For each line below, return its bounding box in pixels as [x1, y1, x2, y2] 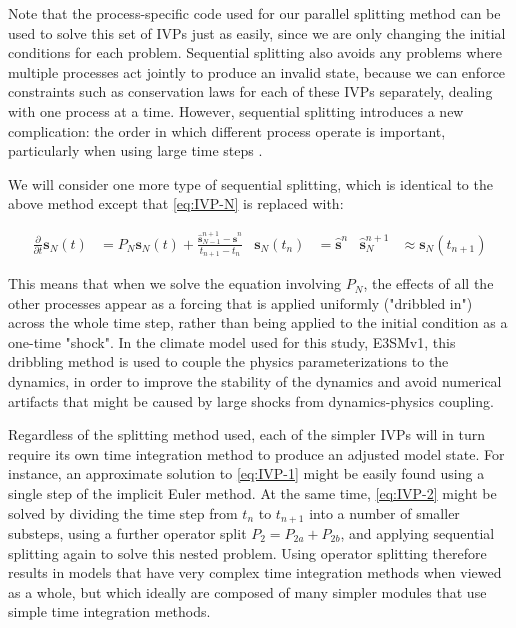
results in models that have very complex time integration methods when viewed [8, 562, 502, 583]
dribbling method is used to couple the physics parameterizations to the [8, 351, 449, 372]
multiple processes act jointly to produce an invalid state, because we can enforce [8, 61, 506, 82]
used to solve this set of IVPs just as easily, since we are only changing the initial [8, 22, 506, 43]
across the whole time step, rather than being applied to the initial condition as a [8, 312, 508, 333]
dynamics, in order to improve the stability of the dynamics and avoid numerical [8, 371, 502, 392]
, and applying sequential [340, 523, 495, 544]
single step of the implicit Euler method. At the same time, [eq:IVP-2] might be [8, 482, 497, 503]
